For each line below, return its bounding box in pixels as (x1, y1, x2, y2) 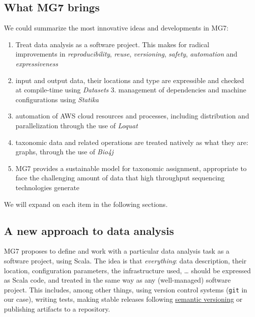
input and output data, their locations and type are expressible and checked (15, 75, 244, 85)
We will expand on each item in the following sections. (4, 199, 168, 209)
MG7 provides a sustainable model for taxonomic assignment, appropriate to (15, 163, 247, 173)
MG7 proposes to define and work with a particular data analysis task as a (4, 246, 229, 256)
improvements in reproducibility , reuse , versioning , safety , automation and (15, 49, 237, 59)
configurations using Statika (15, 94, 99, 104)
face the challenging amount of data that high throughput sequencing (15, 173, 225, 183)
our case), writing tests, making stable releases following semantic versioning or (4, 294, 243, 304)
